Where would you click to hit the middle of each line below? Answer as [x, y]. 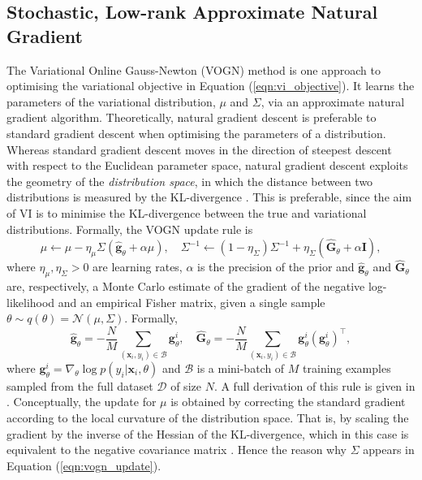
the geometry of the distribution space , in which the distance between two [190, 181]
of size [186, 385]
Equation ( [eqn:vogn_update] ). [84, 465]
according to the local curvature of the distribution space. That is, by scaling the [208, 417]
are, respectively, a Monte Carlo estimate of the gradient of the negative [186, 286]
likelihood [31, 302]
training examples [347, 368]
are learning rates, [138, 267]
